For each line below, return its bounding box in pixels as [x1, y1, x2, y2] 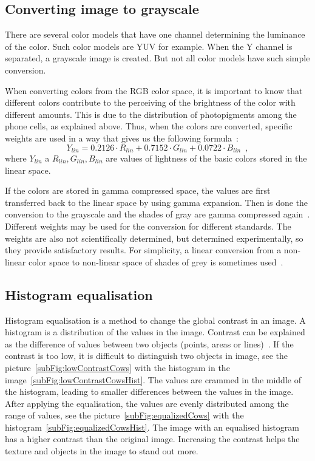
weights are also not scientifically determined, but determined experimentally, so [5, 231, 303, 244]
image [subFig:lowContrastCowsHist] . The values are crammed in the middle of [5, 373, 301, 386]
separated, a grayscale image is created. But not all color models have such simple [5, 52, 310, 64]
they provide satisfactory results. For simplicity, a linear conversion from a [5, 244, 282, 256]
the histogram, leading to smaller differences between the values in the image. [5, 385, 294, 398]
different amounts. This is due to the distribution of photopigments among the [5, 108, 297, 120]
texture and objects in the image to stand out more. [5, 445, 198, 457]
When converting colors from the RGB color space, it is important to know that [5, 84, 303, 97]
